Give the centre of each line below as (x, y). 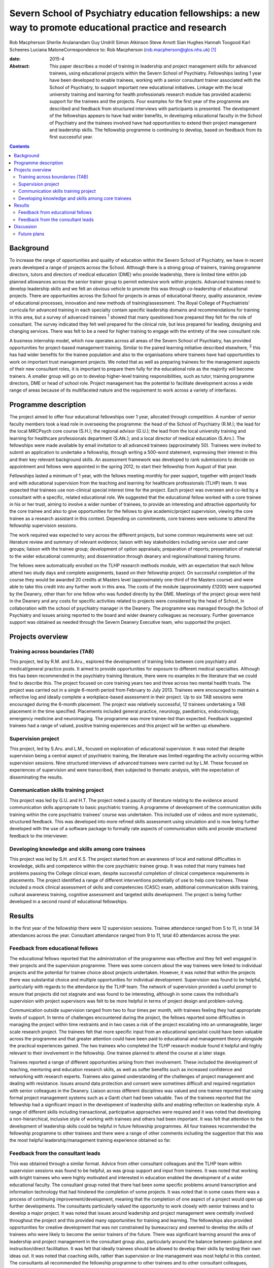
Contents (20, 146)
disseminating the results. (36, 777)
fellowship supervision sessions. (43, 525)
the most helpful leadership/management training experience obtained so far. (90, 1140)
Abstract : (20, 66)
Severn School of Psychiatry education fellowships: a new (135, 13)
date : (15, 59)
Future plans (31, 234)
